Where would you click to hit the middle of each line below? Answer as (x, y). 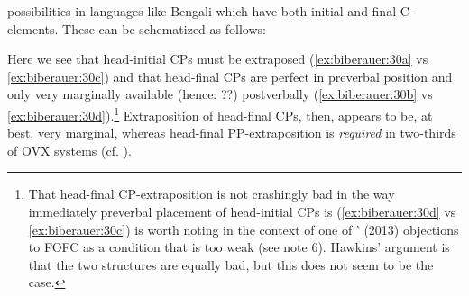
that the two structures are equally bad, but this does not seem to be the (231, 264)
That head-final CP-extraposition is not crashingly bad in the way (212, 194)
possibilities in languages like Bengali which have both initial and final (202, 11)
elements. (33, 28)
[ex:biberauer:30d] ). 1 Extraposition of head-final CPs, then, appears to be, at (220, 113)
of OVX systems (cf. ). (69, 150)
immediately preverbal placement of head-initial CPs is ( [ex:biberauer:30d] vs (242, 211)
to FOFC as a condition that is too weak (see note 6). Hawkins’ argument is (239, 247)
